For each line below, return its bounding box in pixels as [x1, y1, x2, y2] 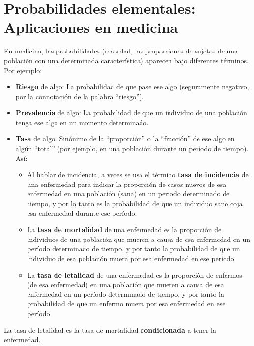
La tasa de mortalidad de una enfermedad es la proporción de [27, 224, 222, 235]
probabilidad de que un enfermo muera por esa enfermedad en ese [27, 298, 226, 309]
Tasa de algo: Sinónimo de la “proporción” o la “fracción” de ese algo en [15, 133, 235, 144]
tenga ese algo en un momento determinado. [15, 117, 149, 127]
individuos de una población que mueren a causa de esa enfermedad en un [27, 234, 250, 244]
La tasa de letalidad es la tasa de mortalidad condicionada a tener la [4, 324, 216, 335]
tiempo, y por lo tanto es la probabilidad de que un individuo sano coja [27, 198, 243, 209]
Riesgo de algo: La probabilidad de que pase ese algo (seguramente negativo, [15, 81, 249, 92]
